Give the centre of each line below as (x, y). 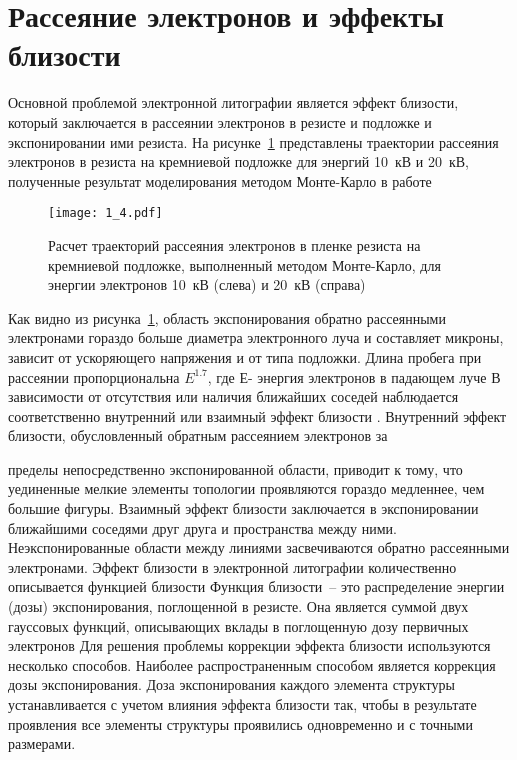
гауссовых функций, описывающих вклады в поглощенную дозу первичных (238, 625)
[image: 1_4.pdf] (105, 213)
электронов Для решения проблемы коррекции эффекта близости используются (249, 645)
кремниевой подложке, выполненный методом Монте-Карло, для (244, 264)
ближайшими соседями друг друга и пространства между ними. (202, 527)
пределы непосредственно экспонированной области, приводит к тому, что (235, 468)
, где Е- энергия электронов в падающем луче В (354, 376)
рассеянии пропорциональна (94, 376)
